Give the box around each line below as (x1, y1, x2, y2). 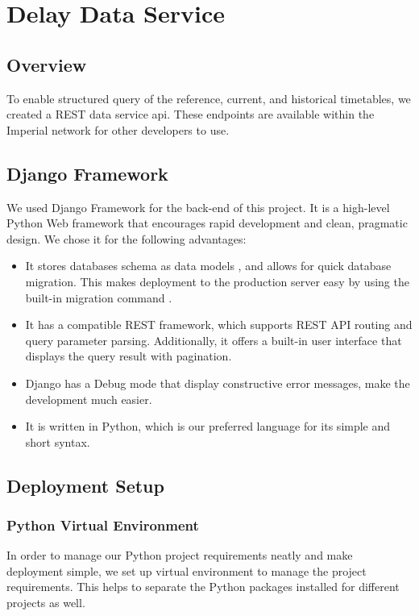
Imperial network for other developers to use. (6, 121, 230, 138)
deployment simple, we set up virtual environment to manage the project (6, 562, 367, 579)
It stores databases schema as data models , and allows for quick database (25, 257, 392, 274)
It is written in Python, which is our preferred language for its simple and (25, 418, 391, 435)
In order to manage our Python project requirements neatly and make (6, 547, 353, 564)
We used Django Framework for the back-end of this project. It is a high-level (6, 198, 390, 215)
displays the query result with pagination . (25, 348, 232, 364)
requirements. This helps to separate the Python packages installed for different (6, 578, 400, 595)
